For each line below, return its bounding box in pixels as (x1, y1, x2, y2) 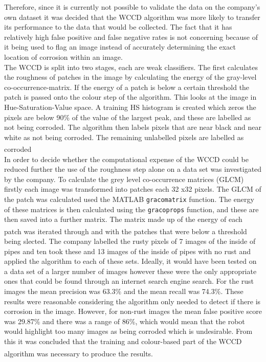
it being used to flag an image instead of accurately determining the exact (4, 41, 236, 52)
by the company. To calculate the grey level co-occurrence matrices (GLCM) (4, 173, 244, 184)
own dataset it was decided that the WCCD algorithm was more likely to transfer (4, 11, 260, 22)
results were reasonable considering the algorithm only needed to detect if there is (4, 296, 261, 306)
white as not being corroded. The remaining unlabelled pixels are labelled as (4, 131, 244, 142)
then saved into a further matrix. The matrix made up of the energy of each (4, 214, 242, 224)
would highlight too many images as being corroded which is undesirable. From (4, 326, 253, 336)
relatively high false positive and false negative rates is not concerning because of (4, 31, 258, 42)
